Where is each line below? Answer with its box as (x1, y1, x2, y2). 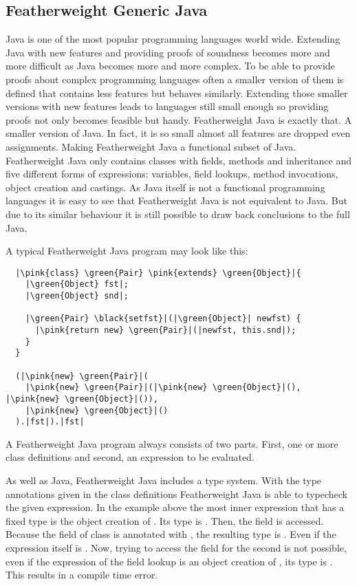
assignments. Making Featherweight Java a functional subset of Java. (6, 139, 296, 153)
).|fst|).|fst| (15, 417, 85, 427)
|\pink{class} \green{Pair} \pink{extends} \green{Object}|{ (15, 268, 301, 278)
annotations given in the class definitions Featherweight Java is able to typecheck (6, 486, 348, 501)
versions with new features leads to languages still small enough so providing (6, 99, 329, 113)
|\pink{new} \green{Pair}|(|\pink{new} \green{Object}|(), (25, 382, 301, 393)
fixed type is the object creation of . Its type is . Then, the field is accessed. (6, 513, 324, 528)
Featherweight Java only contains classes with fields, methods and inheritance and (6, 153, 351, 167)
